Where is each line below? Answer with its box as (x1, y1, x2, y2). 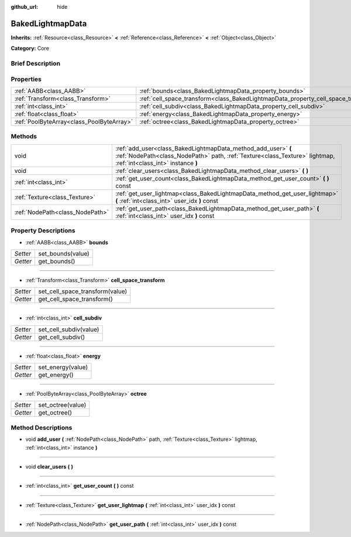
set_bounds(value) (38, 249, 90, 257)
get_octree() (38, 409, 73, 417)
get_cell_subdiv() (38, 333, 85, 341)
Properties (11, 75, 42, 83)
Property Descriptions (11, 226, 75, 234)
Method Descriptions (11, 423, 73, 431)
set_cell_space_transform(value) (38, 287, 128, 295)
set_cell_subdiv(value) (38, 325, 99, 334)
